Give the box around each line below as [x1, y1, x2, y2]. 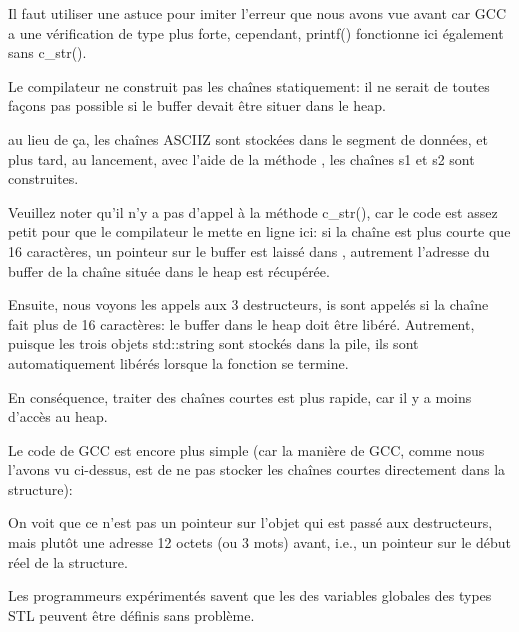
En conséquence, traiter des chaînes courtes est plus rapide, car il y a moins [8, 386, 472, 407]
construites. [8, 168, 79, 189]
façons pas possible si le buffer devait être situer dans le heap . [8, 95, 386, 116]
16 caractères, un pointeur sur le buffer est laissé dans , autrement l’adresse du [8, 240, 490, 261]
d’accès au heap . [8, 406, 108, 427]
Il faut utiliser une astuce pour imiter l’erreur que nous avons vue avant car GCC [8, 3, 507, 23]
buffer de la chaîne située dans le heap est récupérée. [8, 260, 330, 281]
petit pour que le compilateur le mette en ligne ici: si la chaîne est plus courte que [8, 221, 511, 242]
